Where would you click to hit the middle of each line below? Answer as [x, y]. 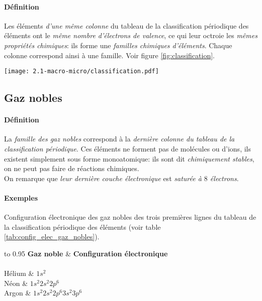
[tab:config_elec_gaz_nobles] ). [52, 237]
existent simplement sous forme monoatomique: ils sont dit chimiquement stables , [129, 158]
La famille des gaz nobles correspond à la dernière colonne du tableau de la [119, 139]
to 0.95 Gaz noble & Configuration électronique [86, 253]
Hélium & [19, 273]
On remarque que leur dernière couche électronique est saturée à [103, 178]
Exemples [21, 197]
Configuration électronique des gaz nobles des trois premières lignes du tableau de [130, 217]
